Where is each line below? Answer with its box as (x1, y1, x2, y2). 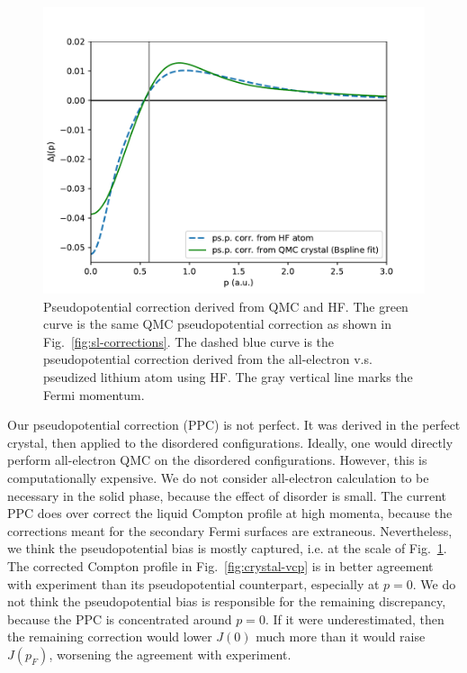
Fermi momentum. (43, 385, 145, 404)
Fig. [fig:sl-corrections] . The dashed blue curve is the (43, 332, 335, 350)
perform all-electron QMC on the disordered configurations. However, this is (7, 450, 427, 469)
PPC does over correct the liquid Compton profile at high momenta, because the (7, 504, 453, 523)
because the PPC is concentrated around (7, 609, 232, 628)
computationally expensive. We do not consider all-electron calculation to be (7, 468, 429, 487)
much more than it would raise (256, 627, 426, 646)
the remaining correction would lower (7, 627, 212, 646)
